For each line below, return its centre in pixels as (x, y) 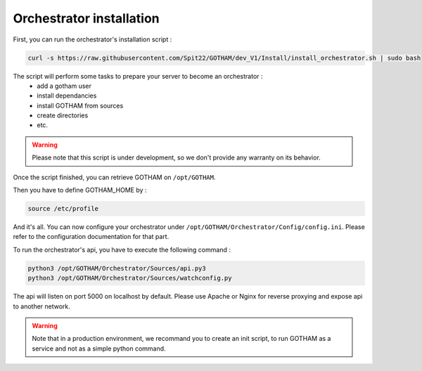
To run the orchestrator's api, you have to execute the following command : (122, 249)
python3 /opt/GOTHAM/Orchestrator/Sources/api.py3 (117, 268)
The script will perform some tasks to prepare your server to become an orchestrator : (138, 76)
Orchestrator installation (86, 18)
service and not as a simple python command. (99, 349)
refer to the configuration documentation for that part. (91, 237)
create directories (63, 115)
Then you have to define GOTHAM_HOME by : (80, 190)
